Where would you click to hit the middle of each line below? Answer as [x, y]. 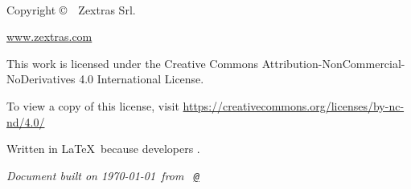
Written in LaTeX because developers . [103, 149]
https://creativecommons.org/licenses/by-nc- [294, 105]
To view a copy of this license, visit [93, 105]
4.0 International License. [142, 79]
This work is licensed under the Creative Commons [133, 63]
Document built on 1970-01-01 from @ [103, 175]
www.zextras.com [49, 36]
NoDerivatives [41, 79]
